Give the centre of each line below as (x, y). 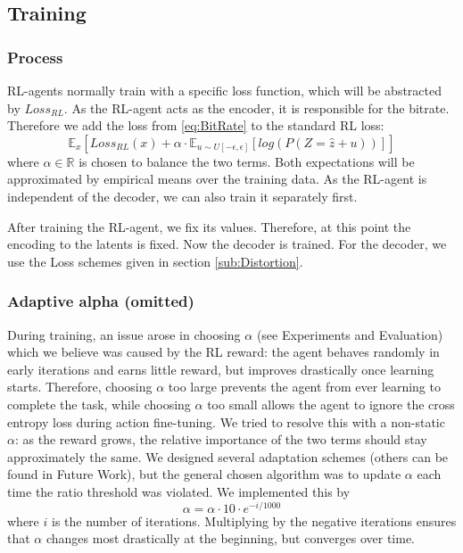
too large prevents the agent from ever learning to (304, 387)
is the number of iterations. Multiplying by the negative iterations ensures (254, 520)
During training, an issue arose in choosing (124, 334)
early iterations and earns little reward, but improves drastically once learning (221, 369)
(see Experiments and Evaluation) (350, 334)
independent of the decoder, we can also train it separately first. (182, 196)
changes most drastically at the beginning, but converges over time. (230, 538)
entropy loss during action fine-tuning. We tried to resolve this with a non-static (226, 421)
